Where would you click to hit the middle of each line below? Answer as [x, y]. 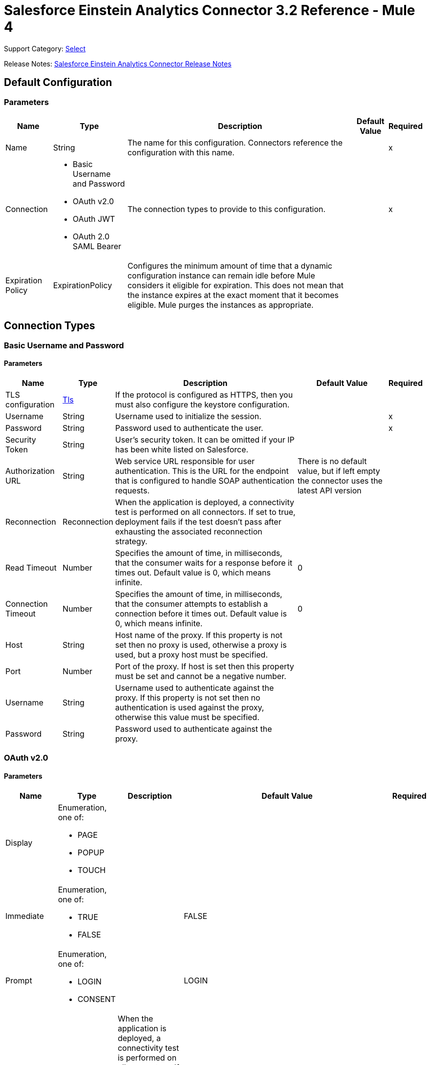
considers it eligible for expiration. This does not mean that [236, 285]
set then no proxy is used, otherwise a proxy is [201, 645]
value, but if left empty [339, 471]
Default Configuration [58, 83]
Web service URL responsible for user [185, 461]
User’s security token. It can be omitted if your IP [205, 440]
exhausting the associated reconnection [189, 532]
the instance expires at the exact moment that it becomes [233, 295]
